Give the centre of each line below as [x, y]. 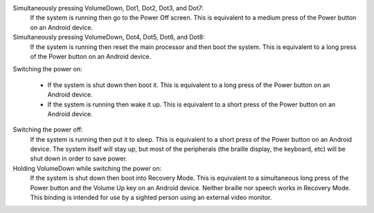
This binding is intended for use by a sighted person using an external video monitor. [151, 198]
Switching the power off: [48, 130]
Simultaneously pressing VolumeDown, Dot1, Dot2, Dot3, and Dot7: [108, 8]
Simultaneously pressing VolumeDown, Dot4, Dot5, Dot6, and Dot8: [109, 37]
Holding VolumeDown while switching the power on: [87, 168]
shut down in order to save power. [79, 158]
